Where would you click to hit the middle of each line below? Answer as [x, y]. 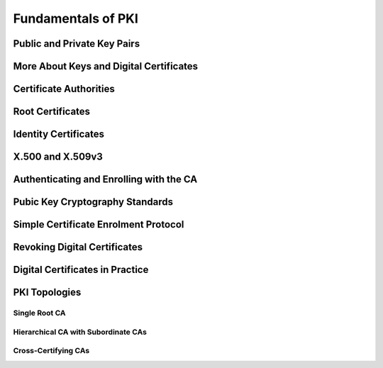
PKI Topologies [47, 292]
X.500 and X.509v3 [58, 157]
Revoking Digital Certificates [78, 247]
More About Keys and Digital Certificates [106, 66]
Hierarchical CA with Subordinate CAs [80, 332]
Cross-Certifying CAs [51, 351]
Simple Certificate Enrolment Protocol [99, 224]
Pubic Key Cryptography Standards [93, 202]
